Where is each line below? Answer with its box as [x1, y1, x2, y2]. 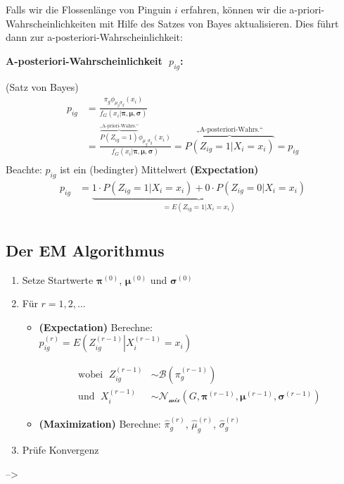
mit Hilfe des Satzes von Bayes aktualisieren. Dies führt [99, 15, 339, 30]
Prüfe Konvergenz [22, 442, 99, 457]
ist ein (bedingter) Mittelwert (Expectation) [60, 162, 259, 177]
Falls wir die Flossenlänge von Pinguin [6, 2, 172, 16]
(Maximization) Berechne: [39, 416, 161, 431]
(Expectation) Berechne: [39, 319, 153, 334]
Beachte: [6, 162, 42, 177]
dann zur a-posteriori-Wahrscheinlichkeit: [6, 30, 183, 44]
